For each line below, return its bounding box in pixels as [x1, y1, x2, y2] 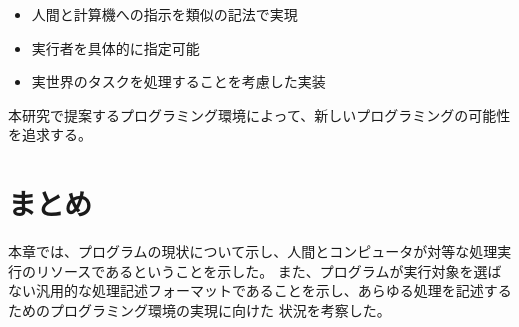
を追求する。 [8, 124, 92, 145]
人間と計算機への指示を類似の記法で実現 [31, 4, 298, 24]
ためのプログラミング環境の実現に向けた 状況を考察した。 [8, 299, 391, 320]
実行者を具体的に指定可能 [31, 37, 200, 58]
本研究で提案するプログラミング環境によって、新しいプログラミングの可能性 [8, 104, 511, 125]
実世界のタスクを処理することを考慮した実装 [31, 71, 326, 92]
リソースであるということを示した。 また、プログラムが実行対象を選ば [35, 260, 502, 281]
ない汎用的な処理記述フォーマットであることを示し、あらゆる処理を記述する [8, 280, 512, 301]
